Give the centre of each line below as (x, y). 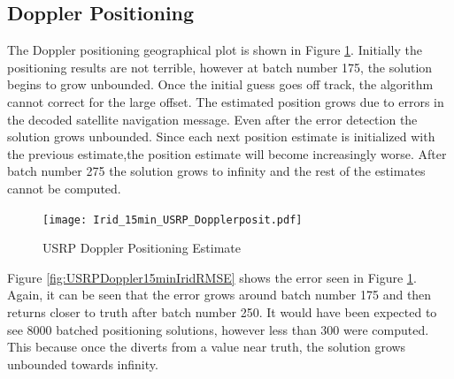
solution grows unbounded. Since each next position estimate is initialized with (221, 136)
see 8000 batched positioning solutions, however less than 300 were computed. (218, 329)
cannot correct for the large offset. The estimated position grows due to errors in (226, 101)
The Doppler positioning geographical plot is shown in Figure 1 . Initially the (215, 50)
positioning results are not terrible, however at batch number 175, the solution (220, 67)
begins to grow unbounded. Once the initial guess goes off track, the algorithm (220, 84)
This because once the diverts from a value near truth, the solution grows (207, 347)
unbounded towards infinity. (83, 364)
